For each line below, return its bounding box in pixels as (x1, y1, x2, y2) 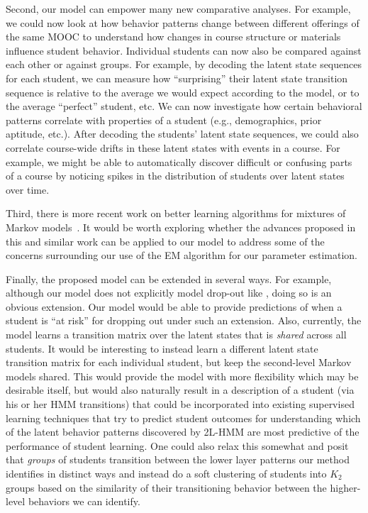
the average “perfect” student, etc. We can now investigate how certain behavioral (6, 99, 362, 114)
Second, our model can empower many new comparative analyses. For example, (6, 1, 351, 16)
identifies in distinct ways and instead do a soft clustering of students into (6, 466, 327, 480)
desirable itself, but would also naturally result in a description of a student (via (6, 382, 355, 397)
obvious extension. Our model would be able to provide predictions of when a (6, 299, 342, 314)
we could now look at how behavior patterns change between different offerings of (6, 15, 359, 30)
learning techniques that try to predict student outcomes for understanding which (6, 410, 361, 425)
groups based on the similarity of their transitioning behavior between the (6, 480, 327, 495)
